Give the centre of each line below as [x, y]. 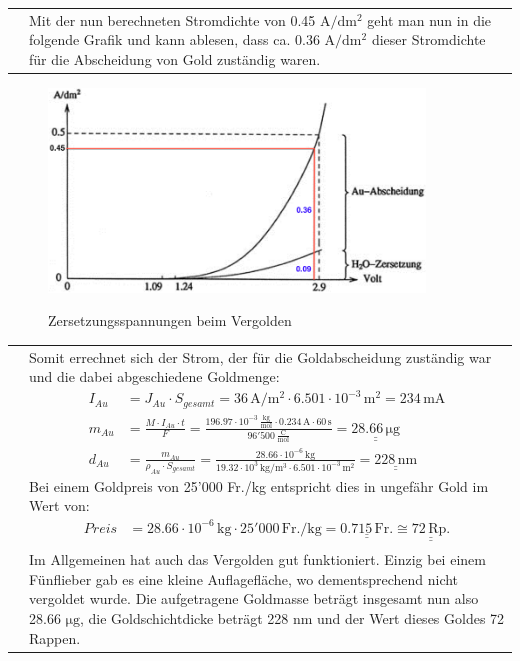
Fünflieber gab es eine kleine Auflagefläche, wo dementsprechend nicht [244, 578]
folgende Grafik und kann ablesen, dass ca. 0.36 [174, 39]
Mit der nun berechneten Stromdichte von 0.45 [172, 19]
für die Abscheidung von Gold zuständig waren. [175, 58]
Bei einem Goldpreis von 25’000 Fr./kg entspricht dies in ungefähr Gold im [259, 485]
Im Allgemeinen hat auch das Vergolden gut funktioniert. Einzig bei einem [257, 559]
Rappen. [55, 637]
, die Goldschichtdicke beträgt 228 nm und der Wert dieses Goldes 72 [292, 618]
